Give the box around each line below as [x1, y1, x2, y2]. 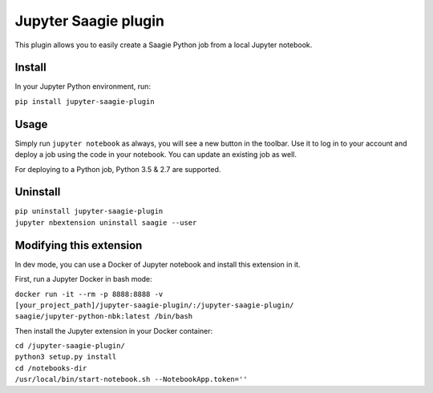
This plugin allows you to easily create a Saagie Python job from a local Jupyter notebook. [14, 40, 313, 50]
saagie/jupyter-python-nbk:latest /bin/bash [14, 312, 193, 321]
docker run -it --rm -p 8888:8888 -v [14, 289, 164, 299]
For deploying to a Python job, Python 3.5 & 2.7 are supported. [14, 164, 221, 174]
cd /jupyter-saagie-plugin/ [14, 341, 126, 351]
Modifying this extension [14, 239, 143, 252]
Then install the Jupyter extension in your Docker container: [14, 326, 213, 335]
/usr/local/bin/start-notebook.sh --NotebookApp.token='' [14, 375, 248, 384]
